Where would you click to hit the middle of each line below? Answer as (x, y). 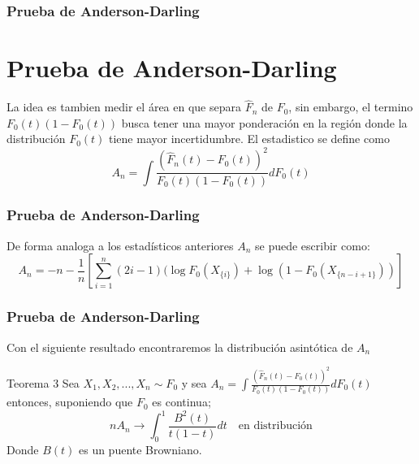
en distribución (275, 426)
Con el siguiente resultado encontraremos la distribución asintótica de (180, 347)
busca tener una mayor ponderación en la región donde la (264, 122)
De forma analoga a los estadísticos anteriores (120, 245)
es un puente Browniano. (140, 450)
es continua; (181, 402)
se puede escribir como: (313, 245)
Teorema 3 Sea (43, 383)
